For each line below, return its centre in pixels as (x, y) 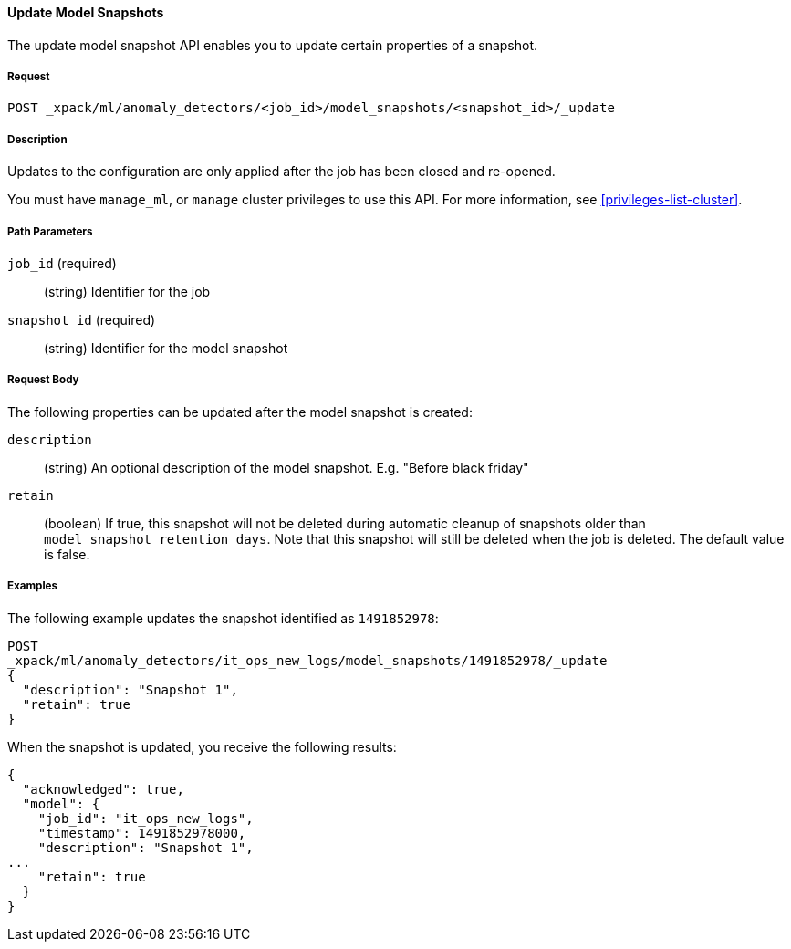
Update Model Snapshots (86, 12)
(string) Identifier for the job (127, 291)
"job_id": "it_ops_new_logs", (146, 818)
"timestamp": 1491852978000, (142, 833)
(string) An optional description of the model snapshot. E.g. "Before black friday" (286, 467)
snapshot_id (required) (82, 319)
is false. (67, 554)
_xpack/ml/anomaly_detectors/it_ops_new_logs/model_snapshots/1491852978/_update (307, 660)
